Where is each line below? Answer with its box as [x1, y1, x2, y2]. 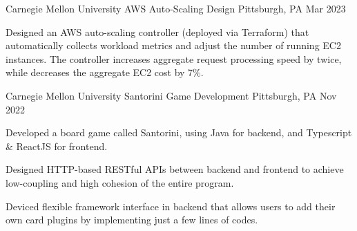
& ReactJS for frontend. [6, 138, 108, 153]
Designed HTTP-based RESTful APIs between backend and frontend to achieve [6, 162, 344, 176]
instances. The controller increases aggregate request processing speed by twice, [6, 51, 342, 66]
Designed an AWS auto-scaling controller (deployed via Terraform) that [6, 24, 309, 39]
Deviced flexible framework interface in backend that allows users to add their [6, 198, 336, 213]
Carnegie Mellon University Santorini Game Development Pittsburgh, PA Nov [6, 88, 337, 102]
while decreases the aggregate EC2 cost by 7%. [6, 65, 204, 80]
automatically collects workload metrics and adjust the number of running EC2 [6, 38, 341, 53]
